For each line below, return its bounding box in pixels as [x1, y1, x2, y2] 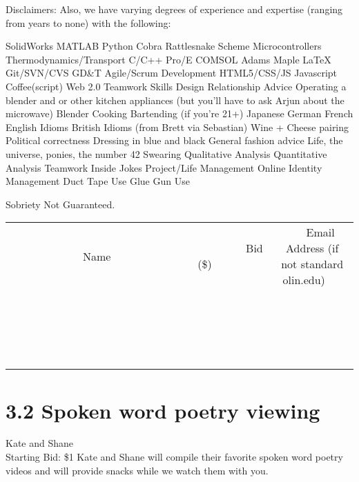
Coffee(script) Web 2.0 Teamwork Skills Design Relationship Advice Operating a [6, 79, 347, 93]
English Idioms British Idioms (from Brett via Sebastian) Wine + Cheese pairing [6, 119, 349, 134]
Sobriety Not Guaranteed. [6, 197, 115, 211]
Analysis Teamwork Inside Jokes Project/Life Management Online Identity [6, 160, 322, 174]
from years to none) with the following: [6, 15, 171, 30]
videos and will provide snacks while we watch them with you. [6, 463, 269, 477]
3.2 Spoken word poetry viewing [6, 396, 320, 424]
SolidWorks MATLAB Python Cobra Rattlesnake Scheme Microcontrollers [6, 39, 322, 53]
